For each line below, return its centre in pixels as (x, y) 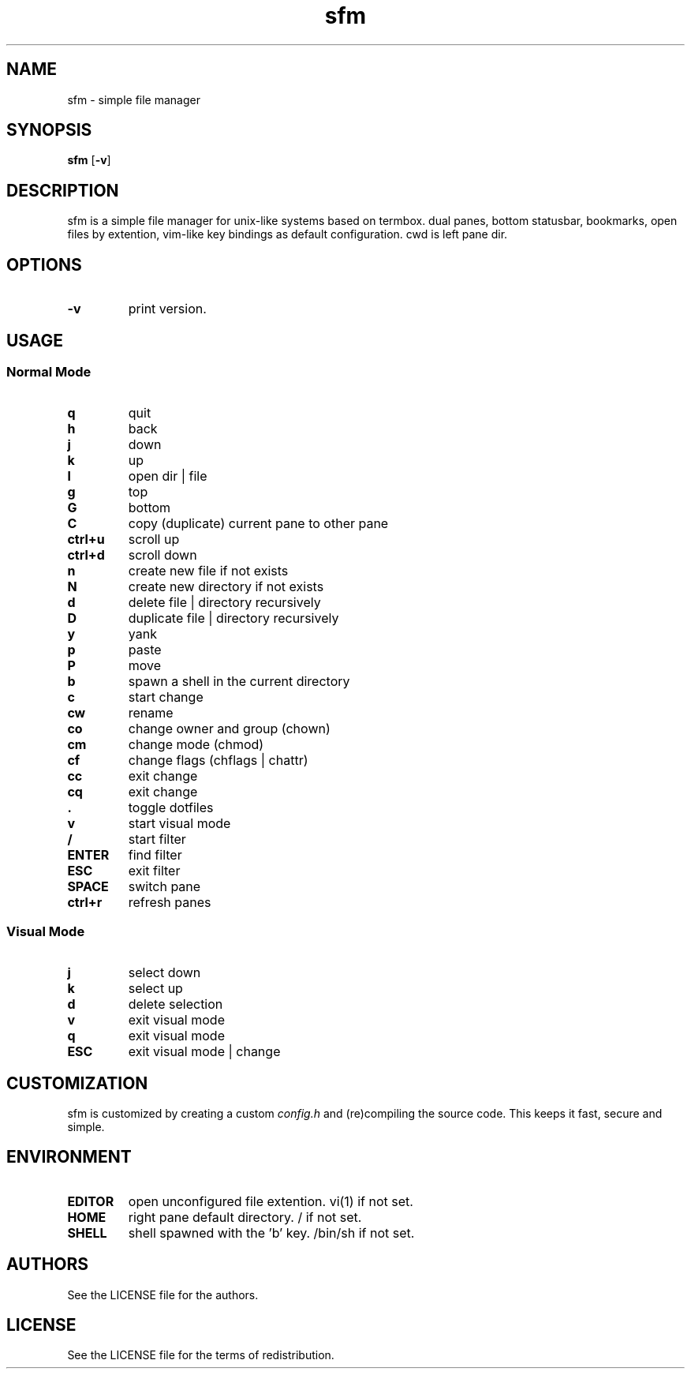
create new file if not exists (208, 571)
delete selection (176, 1004)
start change (166, 697)
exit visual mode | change (204, 1052)
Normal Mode (49, 371)
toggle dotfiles (171, 808)
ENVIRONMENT (69, 1157)
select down (164, 973)
